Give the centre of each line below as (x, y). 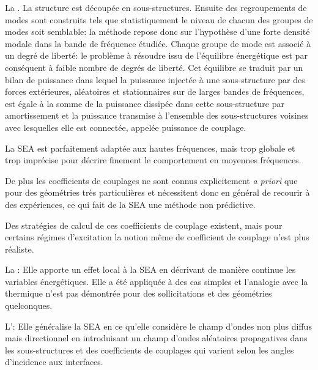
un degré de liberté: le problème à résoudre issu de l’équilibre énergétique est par (156, 55)
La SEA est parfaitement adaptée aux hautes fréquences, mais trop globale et (150, 148)
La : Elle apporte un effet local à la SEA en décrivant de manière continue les (150, 269)
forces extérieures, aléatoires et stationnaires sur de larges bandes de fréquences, (155, 91)
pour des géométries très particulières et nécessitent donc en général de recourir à (157, 192)
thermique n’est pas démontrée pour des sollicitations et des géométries (139, 293)
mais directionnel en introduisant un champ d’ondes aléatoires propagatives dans (156, 338)
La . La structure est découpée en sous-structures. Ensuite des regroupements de (156, 7)
